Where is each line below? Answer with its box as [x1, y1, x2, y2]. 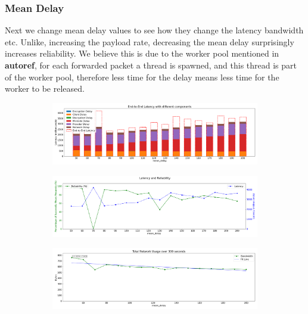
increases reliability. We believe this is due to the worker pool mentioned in [5, 47, 279, 60]
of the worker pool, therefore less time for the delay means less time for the [5, 70, 279, 83]
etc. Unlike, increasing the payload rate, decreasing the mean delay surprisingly [5, 35, 294, 48]
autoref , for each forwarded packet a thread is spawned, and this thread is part [5, 59, 297, 71]
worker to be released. [5, 82, 85, 95]
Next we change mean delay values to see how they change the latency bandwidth [5, 24, 304, 36]
